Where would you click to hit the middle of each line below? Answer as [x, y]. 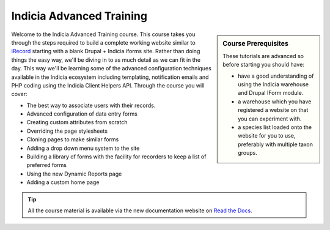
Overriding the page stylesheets [67, 131]
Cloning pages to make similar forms [73, 139]
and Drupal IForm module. [271, 93]
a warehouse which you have [275, 102]
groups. [248, 153]
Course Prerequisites [255, 43]
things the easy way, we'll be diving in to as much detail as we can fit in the [106, 60]
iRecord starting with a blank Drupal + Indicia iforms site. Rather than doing [106, 51]
